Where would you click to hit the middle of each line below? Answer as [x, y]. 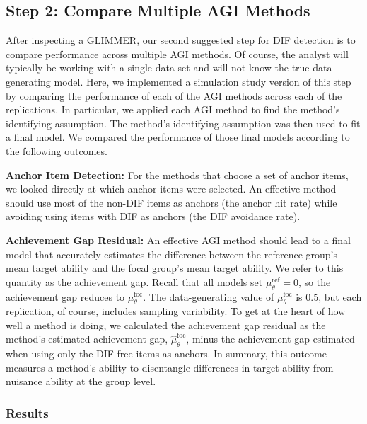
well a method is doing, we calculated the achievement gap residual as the [166, 325]
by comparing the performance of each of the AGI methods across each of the [174, 95]
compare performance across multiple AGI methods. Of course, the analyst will [177, 53]
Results [27, 412]
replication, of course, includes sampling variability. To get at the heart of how [176, 311]
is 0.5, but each [329, 296]
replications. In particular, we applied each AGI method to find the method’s [173, 109]
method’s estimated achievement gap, [87, 339]
